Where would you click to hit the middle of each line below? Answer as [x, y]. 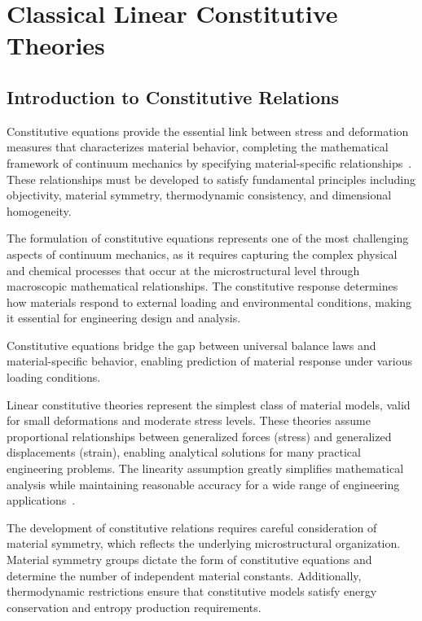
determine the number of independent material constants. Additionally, [184, 575]
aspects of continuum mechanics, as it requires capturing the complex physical [202, 254]
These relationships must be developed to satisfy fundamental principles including [211, 179]
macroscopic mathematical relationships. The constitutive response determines [202, 286]
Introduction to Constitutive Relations [173, 96]
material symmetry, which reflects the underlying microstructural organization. [204, 543]
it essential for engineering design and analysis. [124, 318]
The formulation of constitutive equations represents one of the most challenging [208, 238]
